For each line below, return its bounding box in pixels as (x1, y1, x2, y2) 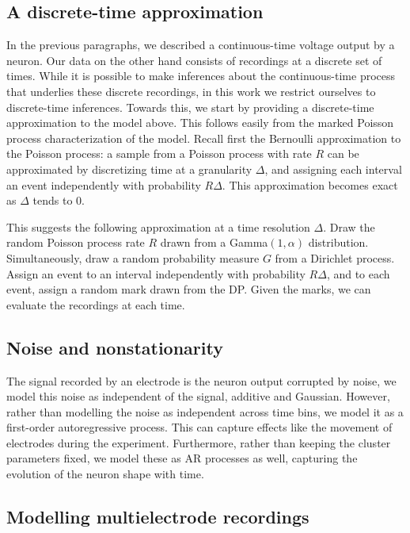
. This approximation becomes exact (222, 176, 398, 193)
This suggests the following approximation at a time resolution (6, 218, 310, 235)
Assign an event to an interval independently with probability (6, 265, 306, 282)
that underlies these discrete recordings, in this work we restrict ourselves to (6, 82, 376, 99)
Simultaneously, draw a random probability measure (6, 249, 260, 266)
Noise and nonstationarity (6, 335, 223, 359)
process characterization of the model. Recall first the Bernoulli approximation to (6, 129, 401, 146)
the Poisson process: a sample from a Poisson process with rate (6, 145, 312, 162)
